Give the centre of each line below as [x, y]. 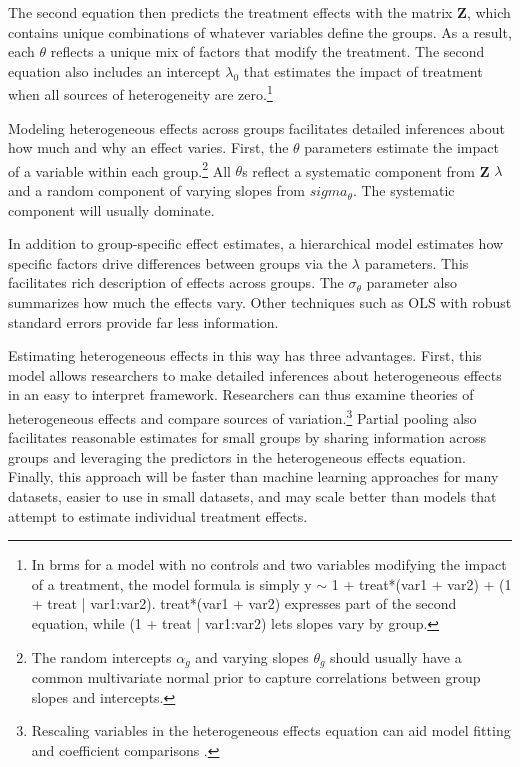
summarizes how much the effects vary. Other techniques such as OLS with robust [260, 302]
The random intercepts [101, 656]
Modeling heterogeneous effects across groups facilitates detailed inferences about [256, 127]
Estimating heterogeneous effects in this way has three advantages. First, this [245, 355]
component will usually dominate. [111, 209]
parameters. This [416, 262]
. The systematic [403, 190]
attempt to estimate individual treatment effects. [158, 515]
